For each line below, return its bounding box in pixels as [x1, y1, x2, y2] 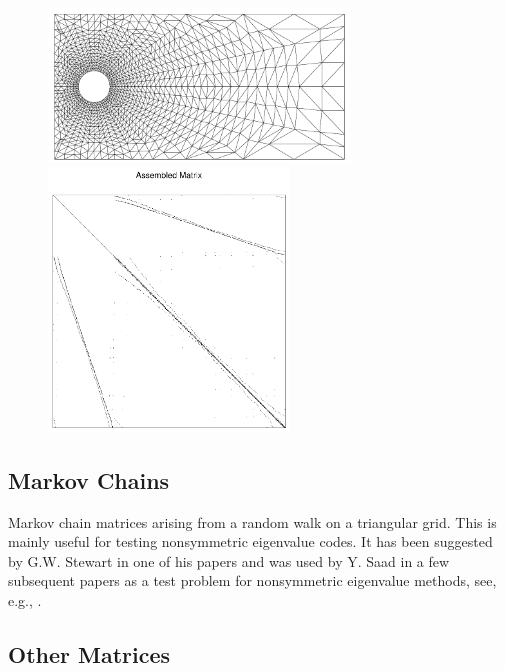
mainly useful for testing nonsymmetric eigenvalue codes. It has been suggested [8, 531, 493, 552]
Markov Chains [8, 464, 170, 495]
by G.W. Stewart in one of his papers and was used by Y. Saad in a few [8, 550, 450, 571]
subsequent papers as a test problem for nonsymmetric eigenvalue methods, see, [8, 570, 497, 591]
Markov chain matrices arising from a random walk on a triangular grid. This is [8, 511, 497, 532]
